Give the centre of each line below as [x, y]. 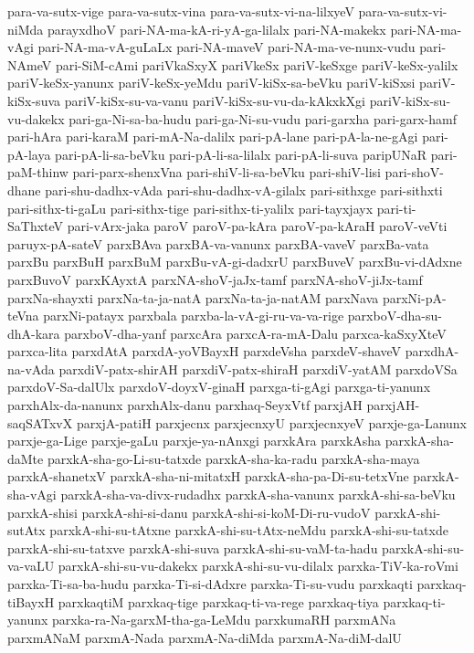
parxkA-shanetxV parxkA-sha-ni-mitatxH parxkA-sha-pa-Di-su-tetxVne [208, 476]
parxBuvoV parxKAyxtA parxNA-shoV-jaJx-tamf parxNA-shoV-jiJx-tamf [215, 279]
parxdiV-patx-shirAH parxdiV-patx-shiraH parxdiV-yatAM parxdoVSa [258, 369]
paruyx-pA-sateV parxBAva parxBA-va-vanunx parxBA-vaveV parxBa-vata [218, 243]
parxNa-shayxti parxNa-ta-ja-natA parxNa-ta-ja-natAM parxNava [193, 297]
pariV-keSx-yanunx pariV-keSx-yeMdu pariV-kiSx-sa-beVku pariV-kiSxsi [211, 83]
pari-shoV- [414, 172]
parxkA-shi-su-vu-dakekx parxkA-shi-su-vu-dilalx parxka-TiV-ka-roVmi [258, 566]
